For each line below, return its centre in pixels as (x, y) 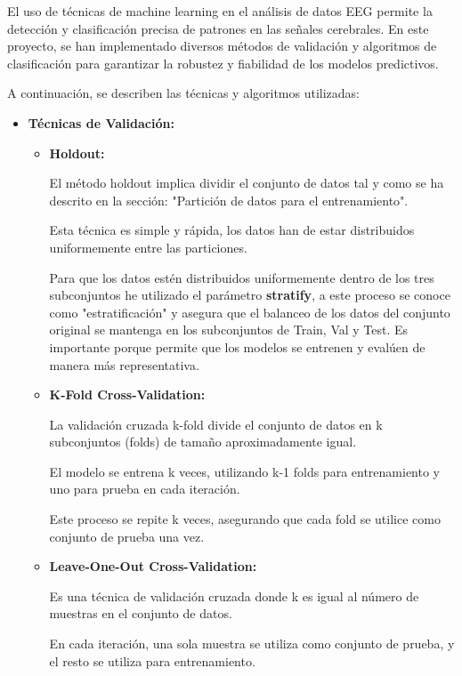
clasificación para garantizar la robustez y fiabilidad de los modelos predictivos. (223, 63)
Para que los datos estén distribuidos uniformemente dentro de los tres (242, 277)
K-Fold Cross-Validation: (127, 394)
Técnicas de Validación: (101, 122)
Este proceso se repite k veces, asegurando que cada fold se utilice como (245, 519)
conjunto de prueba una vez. (127, 536)
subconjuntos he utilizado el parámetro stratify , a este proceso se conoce (250, 295)
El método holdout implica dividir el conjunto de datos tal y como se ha (247, 183)
